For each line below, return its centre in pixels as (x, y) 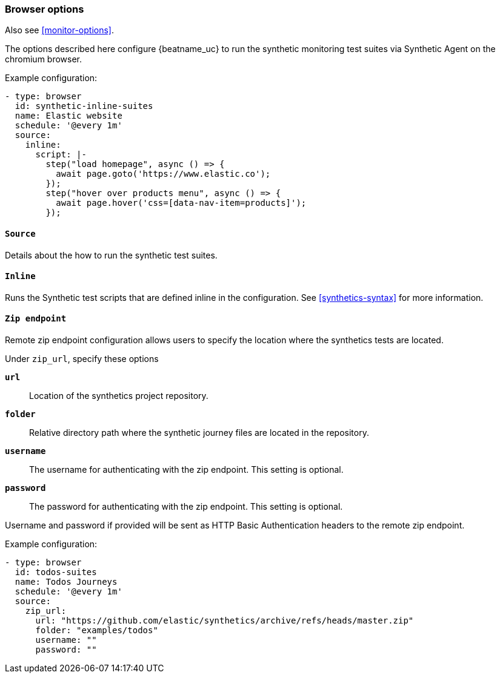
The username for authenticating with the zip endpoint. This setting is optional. (186, 470)
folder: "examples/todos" (97, 630)
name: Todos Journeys (66, 582)
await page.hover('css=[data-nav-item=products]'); (181, 203)
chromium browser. (44, 59)
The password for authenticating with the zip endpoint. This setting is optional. (186, 507)
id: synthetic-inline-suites (84, 106)
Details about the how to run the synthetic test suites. (111, 255)
